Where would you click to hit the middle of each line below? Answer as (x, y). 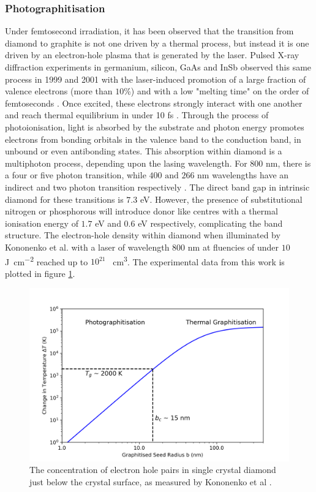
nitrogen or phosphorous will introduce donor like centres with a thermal (141, 211)
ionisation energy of (42, 223)
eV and (108, 223)
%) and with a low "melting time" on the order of (216, 91)
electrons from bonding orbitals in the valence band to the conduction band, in (153, 139)
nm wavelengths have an (243, 175)
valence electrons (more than (59, 91)
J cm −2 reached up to (47, 260)
